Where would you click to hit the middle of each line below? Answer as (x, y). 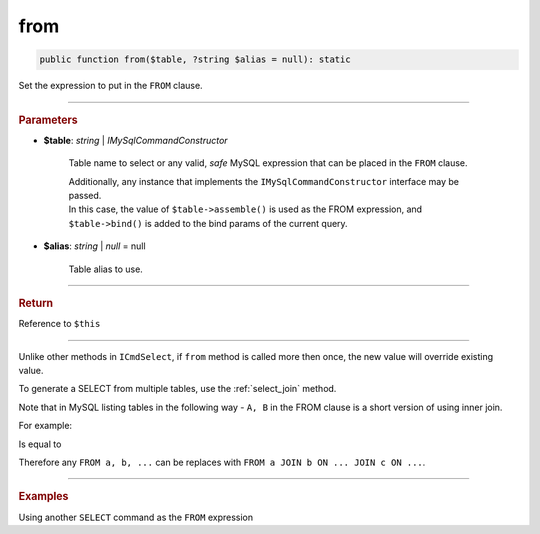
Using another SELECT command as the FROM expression (136, 517)
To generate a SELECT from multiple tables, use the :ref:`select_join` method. (177, 389)
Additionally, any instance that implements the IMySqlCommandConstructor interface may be (264, 181)
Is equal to (40, 444)
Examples (43, 497)
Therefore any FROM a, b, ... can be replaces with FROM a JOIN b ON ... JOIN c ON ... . (222, 462)
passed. (85, 195)
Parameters (48, 120)
